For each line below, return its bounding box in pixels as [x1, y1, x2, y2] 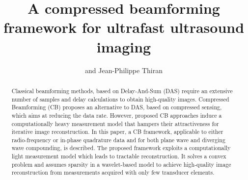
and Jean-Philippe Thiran [85, 65, 163, 75]
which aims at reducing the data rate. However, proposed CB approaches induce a [11, 111, 222, 119]
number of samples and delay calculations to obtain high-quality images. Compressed [11, 95, 229, 103]
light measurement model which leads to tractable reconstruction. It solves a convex [11, 152, 226, 160]
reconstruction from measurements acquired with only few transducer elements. [11, 168, 215, 177]
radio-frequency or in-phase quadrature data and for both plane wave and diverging [11, 135, 225, 144]
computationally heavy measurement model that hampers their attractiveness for [11, 119, 219, 128]
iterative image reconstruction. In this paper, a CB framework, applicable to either [11, 128, 223, 136]
